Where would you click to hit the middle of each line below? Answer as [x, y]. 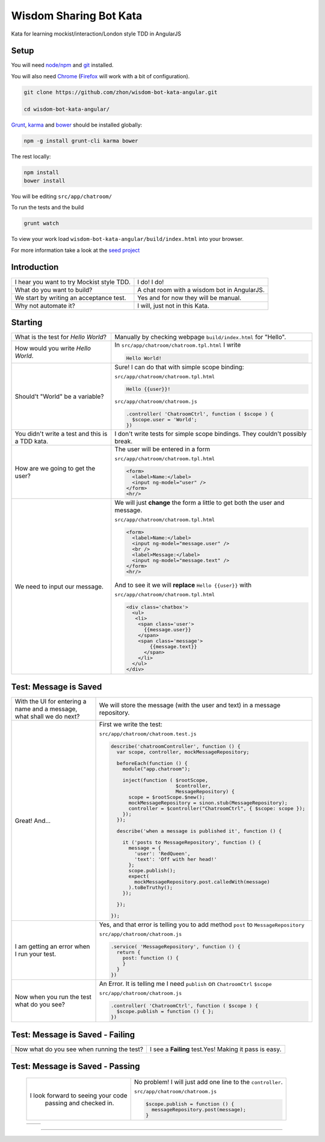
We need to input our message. [59, 586]
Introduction [35, 267]
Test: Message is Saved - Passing [76, 1066]
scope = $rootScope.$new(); [167, 797]
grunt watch [42, 223]
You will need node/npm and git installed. [62, 65]
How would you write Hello [53, 348]
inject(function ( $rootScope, [165, 780]
